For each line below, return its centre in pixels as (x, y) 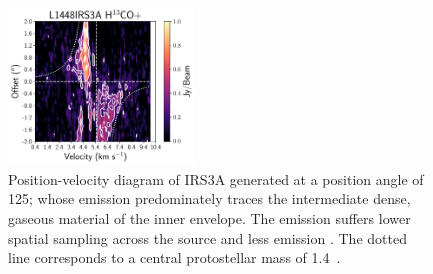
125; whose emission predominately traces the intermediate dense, (209, 198)
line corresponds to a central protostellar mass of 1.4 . (174, 257)
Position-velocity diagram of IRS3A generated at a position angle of (216, 178)
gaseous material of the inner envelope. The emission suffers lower (209, 218)
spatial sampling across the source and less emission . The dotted (207, 237)
